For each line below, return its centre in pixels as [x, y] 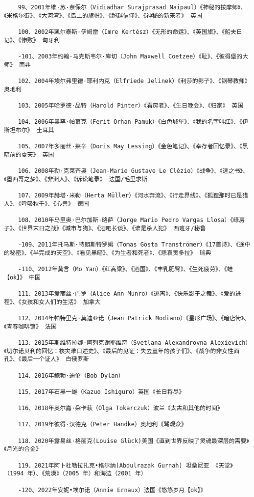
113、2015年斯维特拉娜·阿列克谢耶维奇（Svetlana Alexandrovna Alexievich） [133, 343]
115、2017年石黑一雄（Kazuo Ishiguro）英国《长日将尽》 [101, 392]
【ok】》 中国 [22, 277]
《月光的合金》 [23, 449]
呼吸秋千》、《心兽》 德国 [55, 204]
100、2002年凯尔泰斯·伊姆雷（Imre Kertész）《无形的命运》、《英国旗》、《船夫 [127, 32]
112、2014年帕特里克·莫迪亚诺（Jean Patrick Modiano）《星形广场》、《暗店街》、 [134, 318]
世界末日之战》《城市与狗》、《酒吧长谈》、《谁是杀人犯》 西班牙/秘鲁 [114, 228]
